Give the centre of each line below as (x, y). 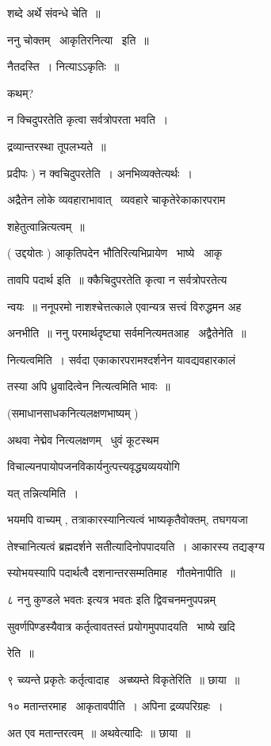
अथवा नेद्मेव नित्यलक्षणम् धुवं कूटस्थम (83, 439)
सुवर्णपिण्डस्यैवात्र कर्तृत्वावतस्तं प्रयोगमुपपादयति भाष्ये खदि (121, 626)
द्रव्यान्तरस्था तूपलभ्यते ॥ (57, 146)
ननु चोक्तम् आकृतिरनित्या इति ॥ (78, 39)
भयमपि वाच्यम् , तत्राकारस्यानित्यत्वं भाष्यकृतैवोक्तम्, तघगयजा (128, 519)
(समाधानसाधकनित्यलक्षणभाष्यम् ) (73, 412)
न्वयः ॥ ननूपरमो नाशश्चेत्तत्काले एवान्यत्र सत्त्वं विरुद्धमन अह (124, 306)
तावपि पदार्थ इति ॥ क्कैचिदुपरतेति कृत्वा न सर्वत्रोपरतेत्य (117, 279)
